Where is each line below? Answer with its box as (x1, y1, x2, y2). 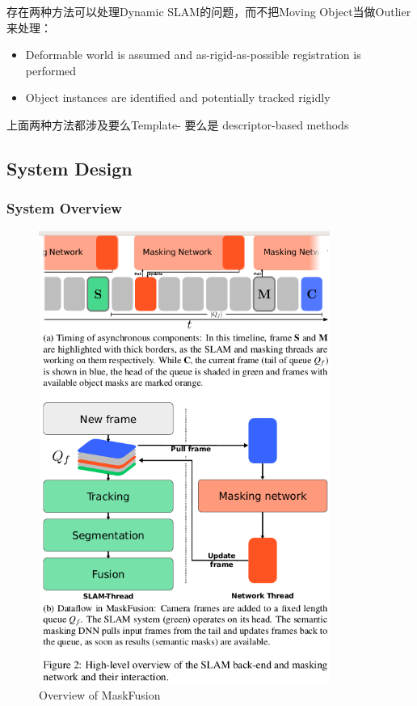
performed (25, 61, 77, 78)
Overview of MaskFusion (39, 687, 161, 704)
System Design (6, 155, 133, 180)
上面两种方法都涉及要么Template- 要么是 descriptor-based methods (6, 116, 349, 133)
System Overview (6, 198, 122, 218)
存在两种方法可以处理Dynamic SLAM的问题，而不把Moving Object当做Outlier (6, 3, 411, 19)
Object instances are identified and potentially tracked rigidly (25, 89, 331, 106)
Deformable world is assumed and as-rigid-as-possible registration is (25, 46, 361, 63)
